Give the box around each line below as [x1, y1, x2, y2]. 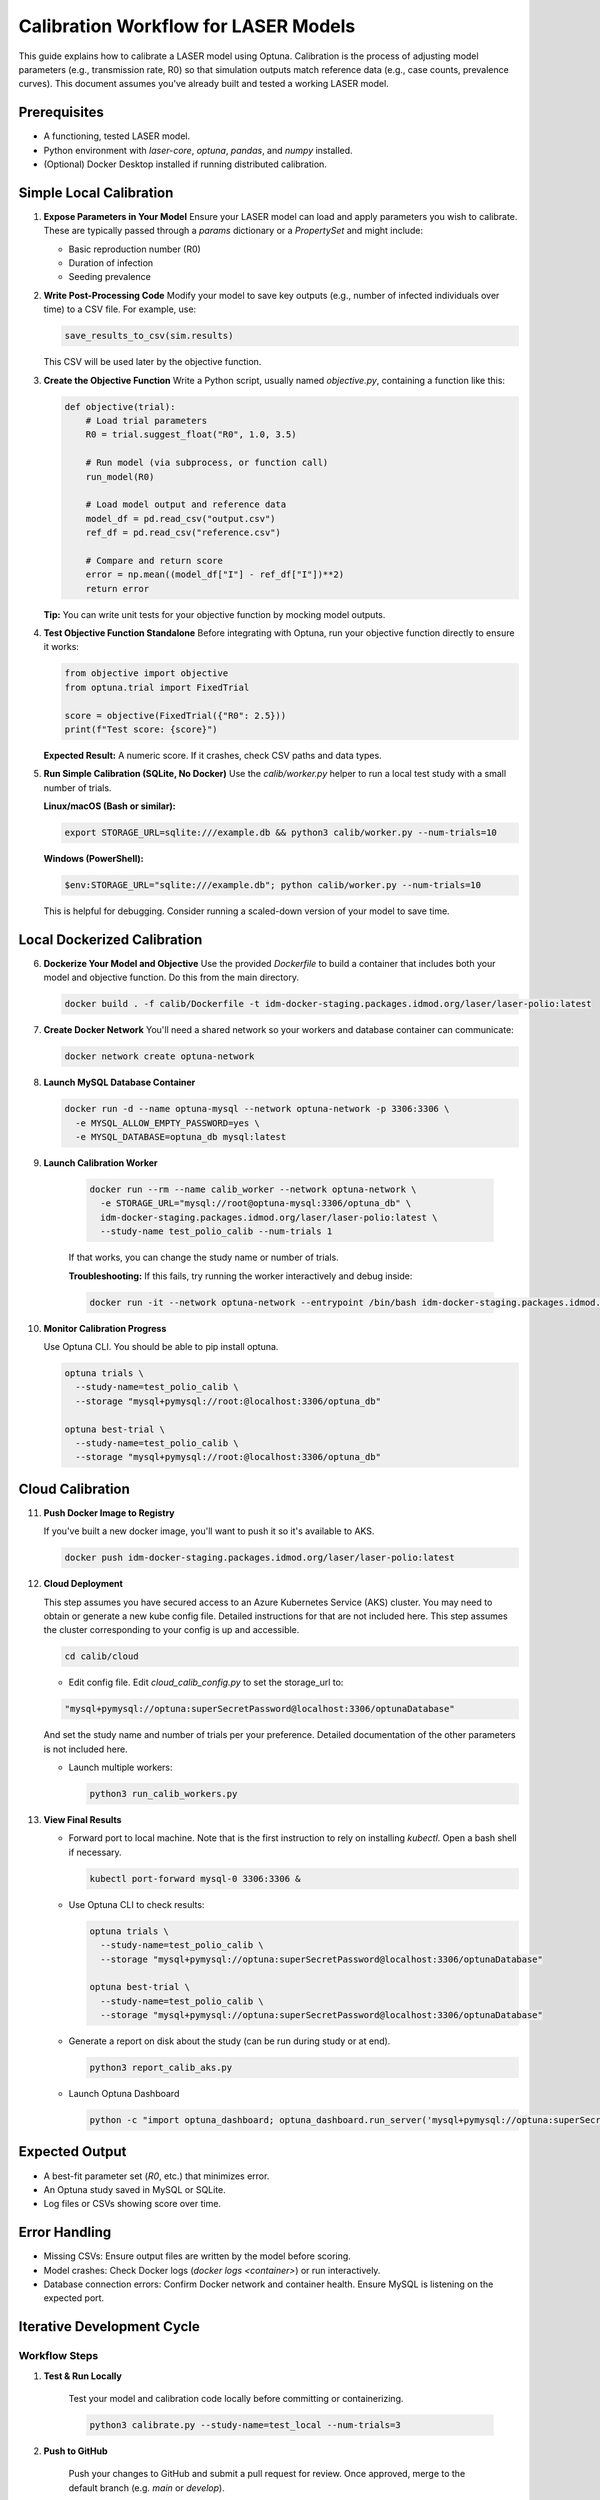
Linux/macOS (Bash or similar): [43, 800, 177, 812]
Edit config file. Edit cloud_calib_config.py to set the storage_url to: [68, 1676, 344, 1689]
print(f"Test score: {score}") [64, 724, 219, 735]
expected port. [43, 2292, 105, 2304]
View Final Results [43, 1814, 122, 1826]
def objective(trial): [64, 401, 176, 412]
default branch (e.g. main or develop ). [68, 2481, 225, 2494]
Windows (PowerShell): [43, 853, 144, 865]
